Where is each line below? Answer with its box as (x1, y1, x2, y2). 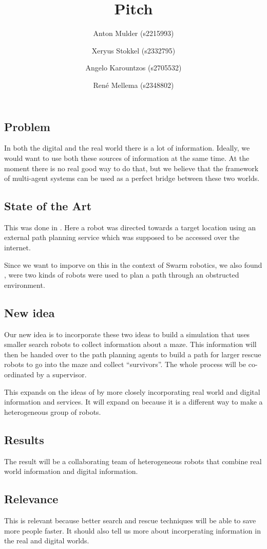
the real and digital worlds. (4, 535, 89, 546)
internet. (4, 242, 31, 253)
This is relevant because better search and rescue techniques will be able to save (4, 515, 256, 525)
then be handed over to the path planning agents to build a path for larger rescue (4, 349, 261, 359)
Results (4, 431, 44, 447)
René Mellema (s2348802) (93, 79, 174, 90)
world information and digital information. (4, 466, 138, 477)
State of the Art (4, 198, 92, 214)
